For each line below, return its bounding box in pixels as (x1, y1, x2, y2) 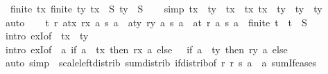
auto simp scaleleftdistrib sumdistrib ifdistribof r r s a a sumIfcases (5, 55, 317, 70)
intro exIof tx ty (5, 28, 89, 43)
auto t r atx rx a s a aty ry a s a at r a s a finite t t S (5, 15, 307, 29)
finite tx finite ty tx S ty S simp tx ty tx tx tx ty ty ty (10, 1, 322, 15)
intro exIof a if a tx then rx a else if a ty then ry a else (5, 41, 288, 56)
